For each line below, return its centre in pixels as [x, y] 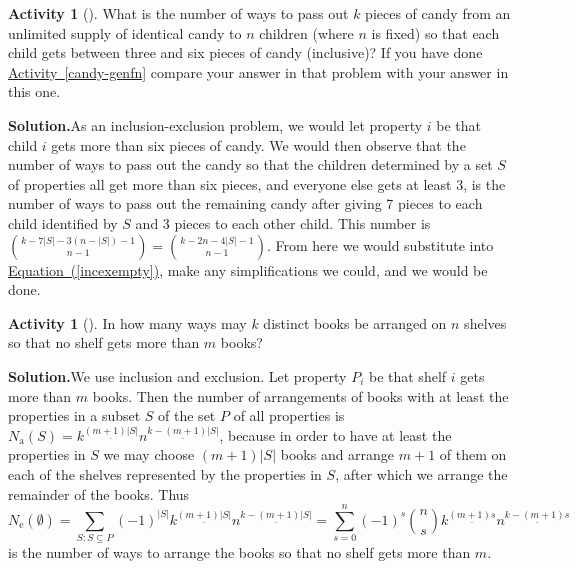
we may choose [149, 454]
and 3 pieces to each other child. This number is [283, 222]
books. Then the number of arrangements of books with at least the [300, 395]
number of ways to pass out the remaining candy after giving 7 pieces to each [245, 203]
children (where [306, 32]
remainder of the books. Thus [99, 493]
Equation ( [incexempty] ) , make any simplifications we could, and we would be [248, 269]
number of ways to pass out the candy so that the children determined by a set [250, 164]
